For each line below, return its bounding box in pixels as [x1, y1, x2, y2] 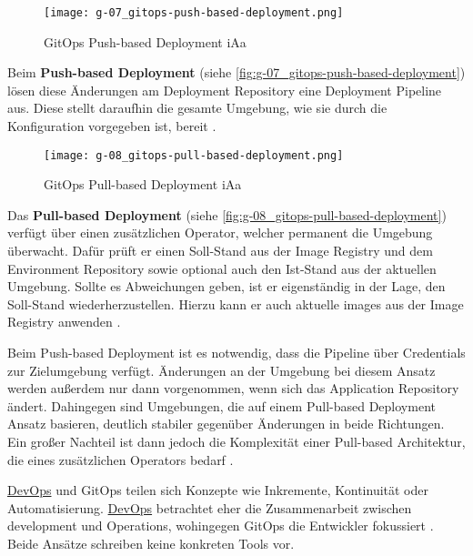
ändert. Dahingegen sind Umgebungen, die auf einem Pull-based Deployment [7, 396, 436, 415]
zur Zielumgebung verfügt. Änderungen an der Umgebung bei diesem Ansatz [7, 360, 436, 379]
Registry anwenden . [7, 312, 121, 331]
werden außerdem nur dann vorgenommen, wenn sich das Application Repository [7, 379, 459, 398]
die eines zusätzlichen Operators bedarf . [7, 450, 234, 469]
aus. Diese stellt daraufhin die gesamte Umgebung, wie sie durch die [7, 98, 387, 117]
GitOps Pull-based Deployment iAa [44, 175, 242, 194]
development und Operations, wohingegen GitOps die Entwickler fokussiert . [7, 516, 434, 535]
